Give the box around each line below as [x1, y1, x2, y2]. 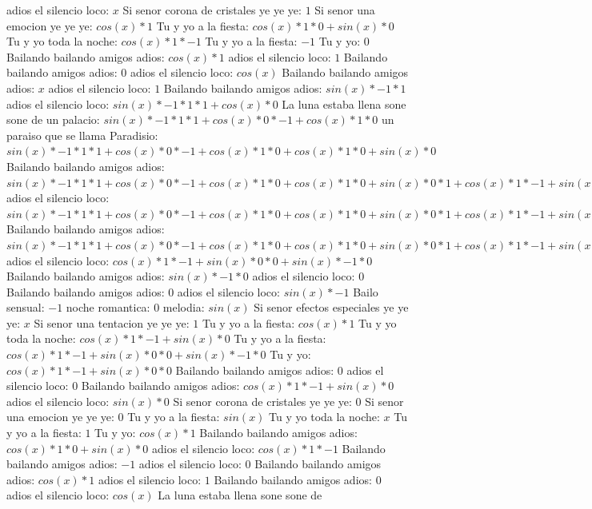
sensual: [6, 299, 45, 316]
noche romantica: [66, 299, 150, 316]
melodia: [162, 299, 205, 316]
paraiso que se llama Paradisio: [6, 126, 158, 143]
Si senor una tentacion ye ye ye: [34, 314, 190, 331]
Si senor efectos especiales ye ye [254, 299, 409, 316]
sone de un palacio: [6, 111, 100, 128]
